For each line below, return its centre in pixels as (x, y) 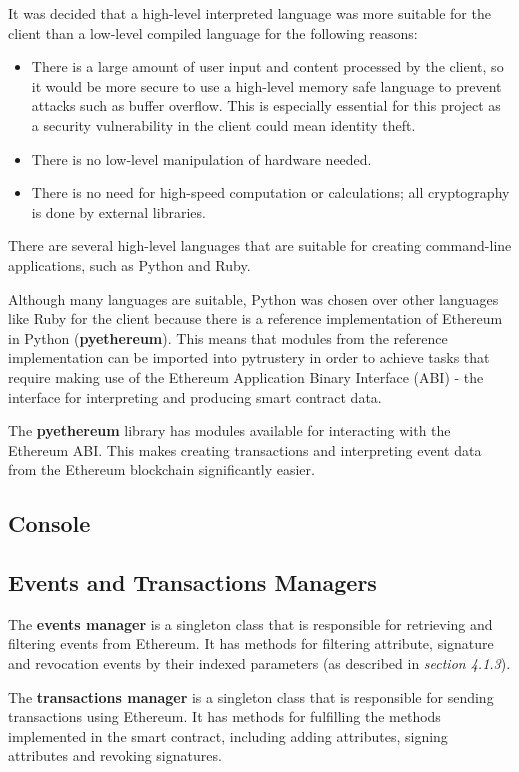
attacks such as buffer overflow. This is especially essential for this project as (266, 105)
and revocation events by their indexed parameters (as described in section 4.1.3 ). (259, 663)
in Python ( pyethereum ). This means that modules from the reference (228, 337)
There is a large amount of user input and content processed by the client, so (267, 66)
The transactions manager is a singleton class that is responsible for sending (251, 696)
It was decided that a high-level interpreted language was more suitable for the (249, 13)
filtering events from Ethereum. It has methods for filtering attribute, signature (251, 643)
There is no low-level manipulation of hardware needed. (201, 158)
